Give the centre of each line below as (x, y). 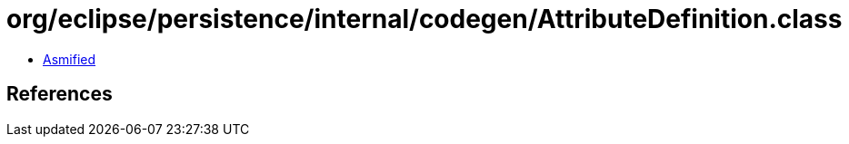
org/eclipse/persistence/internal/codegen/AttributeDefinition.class (424, 19)
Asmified (70, 59)
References (60, 94)
